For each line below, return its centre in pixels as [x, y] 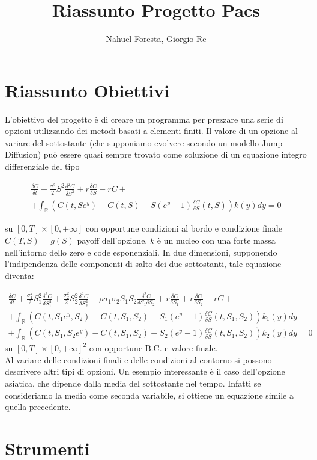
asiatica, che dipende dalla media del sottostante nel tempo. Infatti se [133, 383]
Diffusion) [23, 154]
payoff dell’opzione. [112, 240]
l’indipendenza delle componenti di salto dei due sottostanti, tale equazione [143, 264]
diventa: [20, 275]
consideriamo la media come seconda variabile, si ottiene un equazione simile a [149, 395]
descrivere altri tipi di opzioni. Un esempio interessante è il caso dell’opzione [145, 371]
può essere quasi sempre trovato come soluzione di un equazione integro [175, 154]
